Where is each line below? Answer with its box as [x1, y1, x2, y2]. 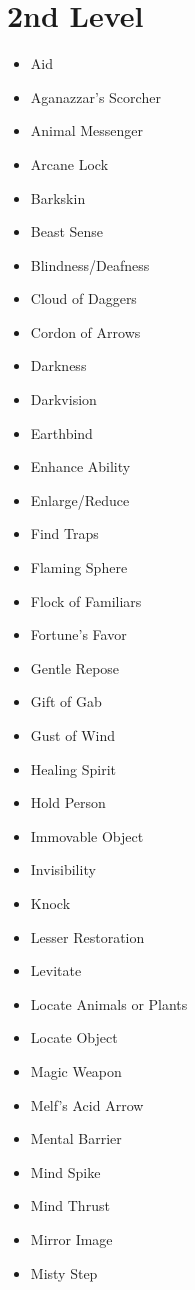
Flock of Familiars [30, 590, 142, 611]
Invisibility [30, 859, 96, 880]
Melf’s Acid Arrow [30, 1094, 144, 1115]
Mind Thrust [30, 1195, 110, 1216]
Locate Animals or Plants [30, 993, 188, 1014]
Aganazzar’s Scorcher [30, 86, 161, 107]
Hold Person [30, 792, 106, 813]
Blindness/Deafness [30, 254, 150, 275]
